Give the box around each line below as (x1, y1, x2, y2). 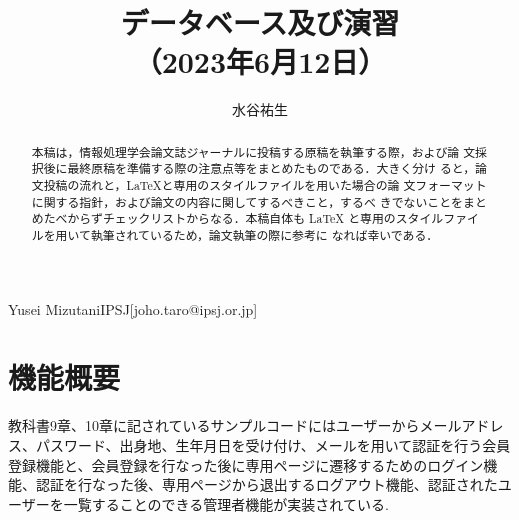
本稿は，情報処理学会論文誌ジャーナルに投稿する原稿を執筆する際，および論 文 (31, 143, 476, 160)
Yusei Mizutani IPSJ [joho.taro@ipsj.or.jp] (8, 298, 258, 319)
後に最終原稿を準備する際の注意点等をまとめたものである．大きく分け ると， (43, 160, 476, 177)
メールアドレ (419, 415, 504, 436)
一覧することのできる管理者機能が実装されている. (63, 493, 389, 514)
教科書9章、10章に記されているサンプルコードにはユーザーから (8, 415, 420, 436)
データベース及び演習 (120, 2, 400, 43)
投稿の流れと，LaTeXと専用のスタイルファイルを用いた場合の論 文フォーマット (43, 177, 487, 194)
